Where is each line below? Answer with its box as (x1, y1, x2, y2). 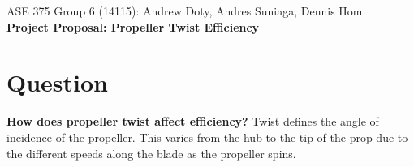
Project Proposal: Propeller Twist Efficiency (6, 18, 260, 35)
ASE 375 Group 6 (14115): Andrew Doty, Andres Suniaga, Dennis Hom (6, 2, 363, 19)
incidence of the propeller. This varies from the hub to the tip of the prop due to (6, 128, 408, 145)
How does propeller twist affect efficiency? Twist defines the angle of (6, 113, 379, 130)
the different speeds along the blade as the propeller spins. (6, 144, 296, 161)
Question (6, 66, 108, 99)
